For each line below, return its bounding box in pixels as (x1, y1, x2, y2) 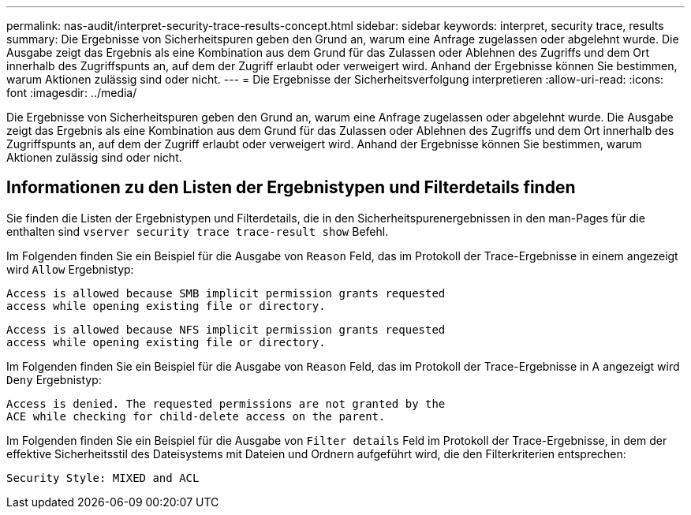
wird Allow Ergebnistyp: (6, 262, 134, 276)
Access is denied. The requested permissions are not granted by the (6, 397, 446, 410)
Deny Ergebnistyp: (6, 372, 102, 386)
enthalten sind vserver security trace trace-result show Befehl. (6, 224, 389, 238)
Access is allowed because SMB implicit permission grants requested (6, 286, 446, 300)
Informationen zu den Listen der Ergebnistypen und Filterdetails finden (6, 177, 576, 198)
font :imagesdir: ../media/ (6, 86, 137, 99)
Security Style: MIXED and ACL (6, 471, 200, 484)
